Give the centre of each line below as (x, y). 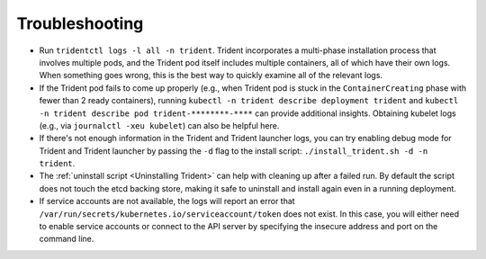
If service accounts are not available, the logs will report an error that (167, 201)
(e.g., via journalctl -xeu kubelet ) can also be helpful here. (159, 125)
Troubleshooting (80, 23)
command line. (67, 239)
